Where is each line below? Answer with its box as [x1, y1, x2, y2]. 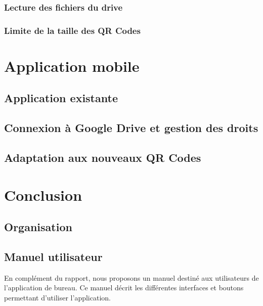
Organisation [4, 219, 72, 235]
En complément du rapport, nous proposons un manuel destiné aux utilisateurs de [4, 272, 259, 283]
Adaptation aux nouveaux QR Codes [4, 150, 201, 165]
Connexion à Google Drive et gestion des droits [4, 120, 258, 136]
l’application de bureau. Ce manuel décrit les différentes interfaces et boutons [4, 282, 244, 293]
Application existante [4, 90, 118, 106]
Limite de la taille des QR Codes [4, 24, 141, 36]
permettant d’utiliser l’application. [4, 292, 111, 302]
